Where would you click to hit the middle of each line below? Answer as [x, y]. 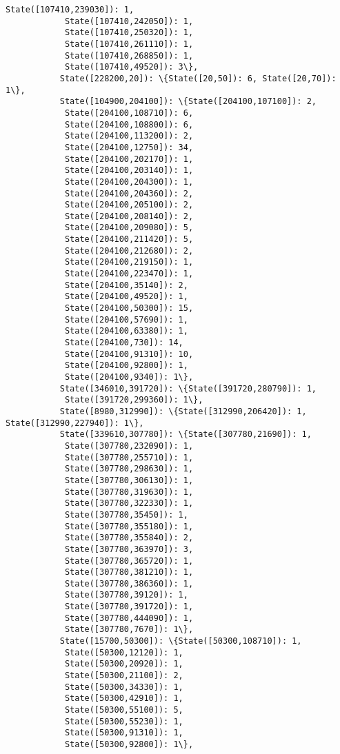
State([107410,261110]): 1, [129, 44]
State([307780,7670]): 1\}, [129, 630]
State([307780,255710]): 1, [129, 457]
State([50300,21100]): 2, [124, 676]
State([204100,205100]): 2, [129, 205]
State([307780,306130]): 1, [129, 480]
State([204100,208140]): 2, [129, 216]
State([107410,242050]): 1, [129, 21]
